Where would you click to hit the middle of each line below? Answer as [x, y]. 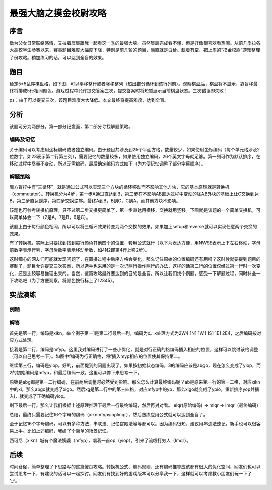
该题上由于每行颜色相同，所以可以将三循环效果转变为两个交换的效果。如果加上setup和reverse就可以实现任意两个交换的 [133, 227]
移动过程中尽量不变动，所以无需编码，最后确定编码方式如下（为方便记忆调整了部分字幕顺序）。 [108, 164]
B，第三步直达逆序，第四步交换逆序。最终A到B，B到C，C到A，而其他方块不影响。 [95, 201]
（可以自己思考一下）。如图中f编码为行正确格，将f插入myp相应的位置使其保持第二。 [96, 356]
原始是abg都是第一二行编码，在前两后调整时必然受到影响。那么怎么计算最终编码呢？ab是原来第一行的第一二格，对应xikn [135, 382]
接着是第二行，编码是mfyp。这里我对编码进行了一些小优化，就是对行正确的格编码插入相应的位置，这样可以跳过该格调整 [134, 349]
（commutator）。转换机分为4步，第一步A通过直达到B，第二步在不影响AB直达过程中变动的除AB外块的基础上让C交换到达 [134, 194]
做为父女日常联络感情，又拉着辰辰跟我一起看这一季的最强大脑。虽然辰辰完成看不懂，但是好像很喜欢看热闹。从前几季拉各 [135, 43]
